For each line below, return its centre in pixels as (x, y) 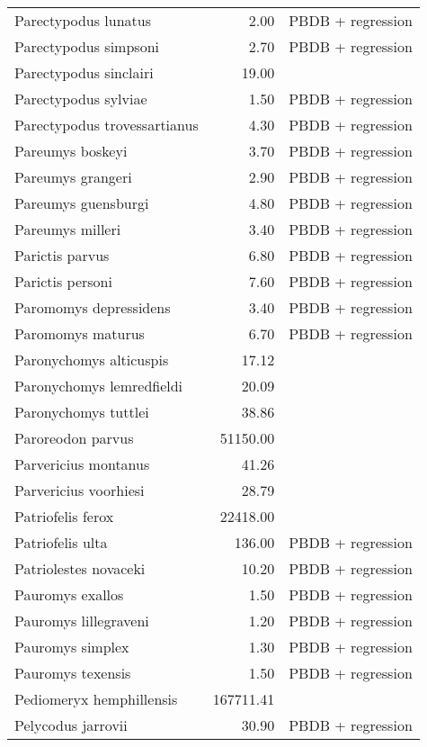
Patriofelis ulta (61, 542)
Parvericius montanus (82, 464)
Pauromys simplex (72, 647)
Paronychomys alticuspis (92, 360)
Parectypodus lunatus (83, 20)
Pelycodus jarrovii (71, 725)
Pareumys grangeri (73, 177)
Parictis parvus (62, 255)
